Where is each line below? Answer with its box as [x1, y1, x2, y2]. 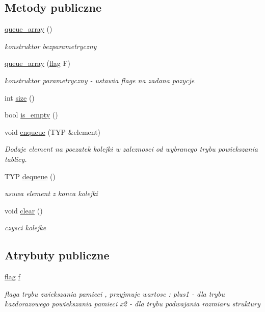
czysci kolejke [5, 222, 46, 233]
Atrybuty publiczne [5, 247, 110, 263]
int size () [5, 92, 35, 103]
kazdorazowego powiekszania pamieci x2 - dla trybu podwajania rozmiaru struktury [5, 298, 260, 309]
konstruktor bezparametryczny [5, 40, 97, 51]
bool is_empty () [5, 109, 58, 120]
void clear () [5, 205, 43, 215]
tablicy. [5, 153, 27, 164]
